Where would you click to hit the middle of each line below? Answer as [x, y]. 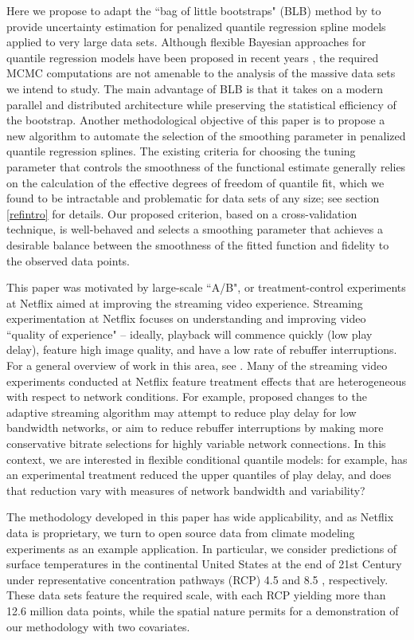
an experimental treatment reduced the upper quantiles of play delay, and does [199, 475]
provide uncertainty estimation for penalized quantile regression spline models [196, 26]
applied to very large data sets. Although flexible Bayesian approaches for [186, 42]
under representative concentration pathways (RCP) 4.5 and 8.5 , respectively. [197, 579]
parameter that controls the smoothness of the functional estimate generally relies [206, 166]
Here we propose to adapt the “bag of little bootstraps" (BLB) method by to [194, 10]
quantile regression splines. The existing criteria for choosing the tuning [181, 151]
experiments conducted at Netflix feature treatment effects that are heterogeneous [207, 381]
